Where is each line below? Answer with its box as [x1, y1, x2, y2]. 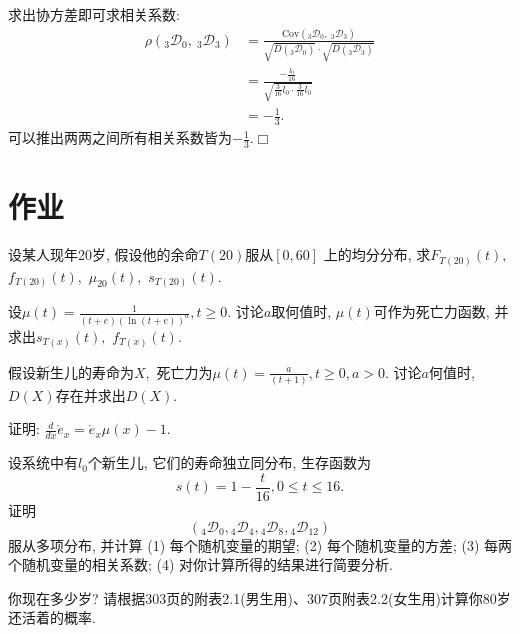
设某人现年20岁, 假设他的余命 [8, 244, 199, 265]
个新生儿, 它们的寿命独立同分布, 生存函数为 [87, 452, 371, 473]
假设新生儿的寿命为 [8, 361, 134, 382]
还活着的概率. [8, 607, 96, 628]
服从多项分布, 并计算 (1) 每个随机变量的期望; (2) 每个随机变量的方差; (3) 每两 [8, 534, 512, 555]
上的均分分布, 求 [323, 244, 431, 265]
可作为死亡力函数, [373, 301, 490, 322]
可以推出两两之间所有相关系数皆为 [8, 127, 232, 148]
